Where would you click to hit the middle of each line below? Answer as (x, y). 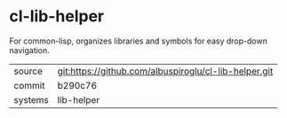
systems (31, 99)
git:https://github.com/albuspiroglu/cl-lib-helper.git (165, 71)
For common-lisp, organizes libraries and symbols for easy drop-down (139, 41)
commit (29, 85)
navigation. (30, 50)
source (28, 71)
